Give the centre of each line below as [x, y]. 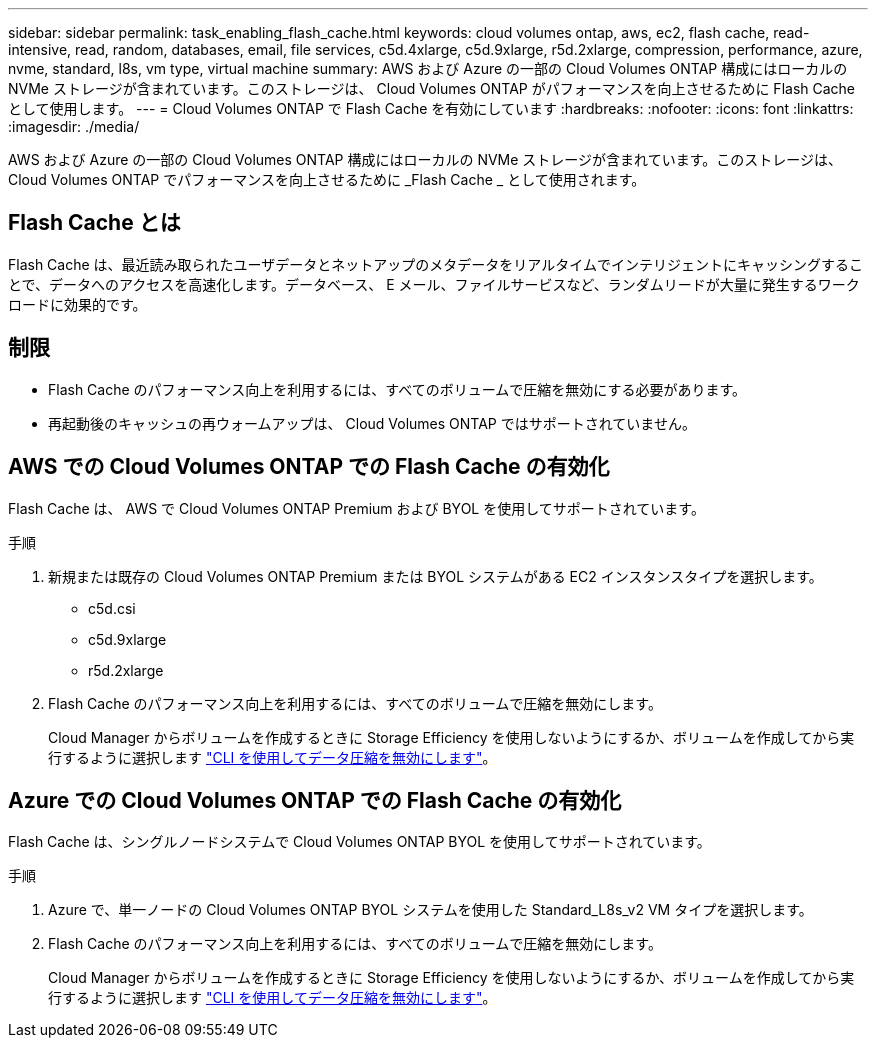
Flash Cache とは [94, 223]
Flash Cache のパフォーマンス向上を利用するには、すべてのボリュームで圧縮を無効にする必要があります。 [397, 389]
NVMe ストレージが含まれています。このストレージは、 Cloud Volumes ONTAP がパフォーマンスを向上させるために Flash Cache [432, 88]
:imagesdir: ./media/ [74, 126]
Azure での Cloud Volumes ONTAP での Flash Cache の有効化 [315, 800]
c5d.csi [112, 608]
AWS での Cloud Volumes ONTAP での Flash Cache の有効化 [309, 467]
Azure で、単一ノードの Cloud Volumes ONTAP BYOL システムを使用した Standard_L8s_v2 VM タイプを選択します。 [430, 910]
